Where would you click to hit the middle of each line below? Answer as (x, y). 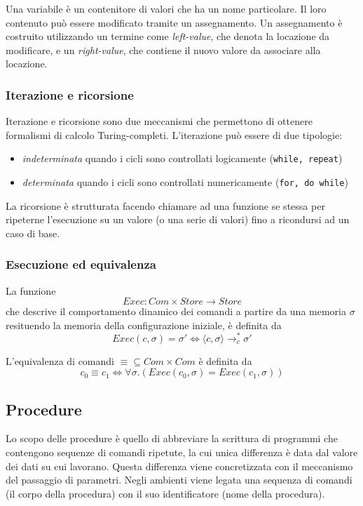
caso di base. (33, 233)
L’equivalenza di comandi (60, 360)
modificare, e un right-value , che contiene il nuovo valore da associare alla (163, 49)
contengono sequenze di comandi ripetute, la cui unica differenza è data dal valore (182, 452)
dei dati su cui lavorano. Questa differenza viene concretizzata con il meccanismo (179, 466)
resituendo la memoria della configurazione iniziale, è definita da (144, 325)
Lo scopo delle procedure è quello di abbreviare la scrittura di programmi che (172, 438)
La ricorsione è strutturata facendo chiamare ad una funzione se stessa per (165, 205)
